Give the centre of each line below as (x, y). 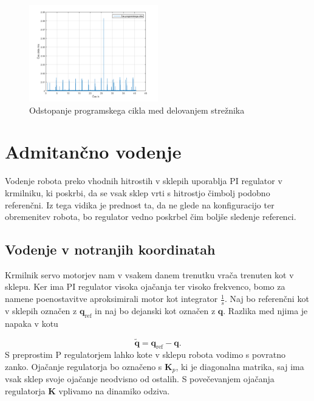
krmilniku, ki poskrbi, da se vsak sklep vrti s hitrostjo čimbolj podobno (138, 192)
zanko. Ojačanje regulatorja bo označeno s (84, 366)
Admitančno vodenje (93, 152)
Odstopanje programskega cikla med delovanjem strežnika (137, 110)
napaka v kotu (32, 323)
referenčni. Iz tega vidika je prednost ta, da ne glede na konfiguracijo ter (140, 204)
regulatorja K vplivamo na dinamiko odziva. (87, 390)
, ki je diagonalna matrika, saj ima (240, 366)
